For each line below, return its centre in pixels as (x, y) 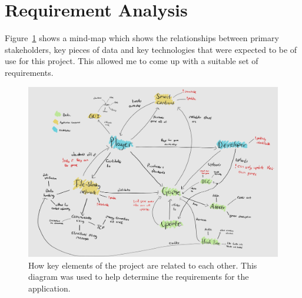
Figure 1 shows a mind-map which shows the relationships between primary (142, 38)
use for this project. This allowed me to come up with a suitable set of (132, 61)
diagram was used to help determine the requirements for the (139, 277)
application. (49, 288)
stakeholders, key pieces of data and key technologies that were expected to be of (151, 49)
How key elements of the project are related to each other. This (143, 265)
